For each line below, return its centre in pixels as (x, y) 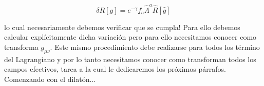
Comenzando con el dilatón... (50, 79)
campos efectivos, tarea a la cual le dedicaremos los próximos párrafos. (115, 69)
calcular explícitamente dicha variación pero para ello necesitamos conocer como (130, 37)
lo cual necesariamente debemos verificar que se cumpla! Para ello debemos (122, 27)
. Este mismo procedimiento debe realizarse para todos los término (155, 47)
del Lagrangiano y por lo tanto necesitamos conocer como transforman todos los (130, 59)
